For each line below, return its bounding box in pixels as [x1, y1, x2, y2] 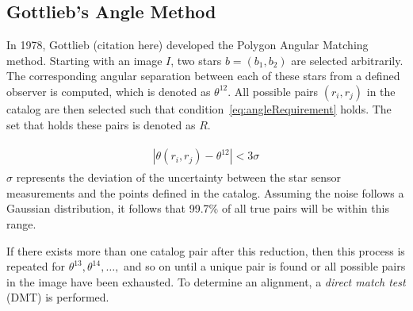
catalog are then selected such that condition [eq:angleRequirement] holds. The [6, 100, 392, 117]
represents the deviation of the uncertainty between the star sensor [16, 169, 341, 186]
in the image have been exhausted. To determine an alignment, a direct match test [6, 273, 406, 290]
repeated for [6, 258, 65, 275]
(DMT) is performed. [6, 289, 109, 305]
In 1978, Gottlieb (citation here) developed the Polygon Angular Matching [6, 36, 369, 53]
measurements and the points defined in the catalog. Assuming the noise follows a [6, 184, 404, 201]
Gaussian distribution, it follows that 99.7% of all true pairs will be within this [6, 200, 389, 217]
